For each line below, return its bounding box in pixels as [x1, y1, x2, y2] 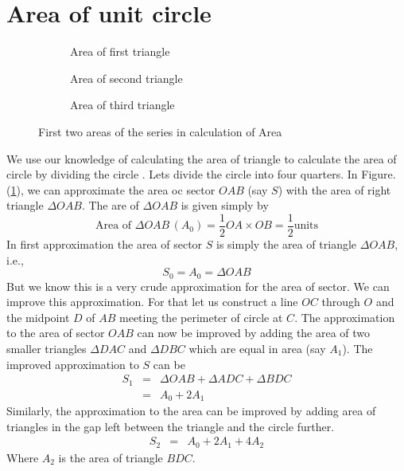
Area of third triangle [70, 96, 175, 113]
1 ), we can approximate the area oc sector [10, 181, 216, 198]
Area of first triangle [70, 43, 170, 60]
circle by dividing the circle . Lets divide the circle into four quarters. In [6, 166, 358, 183]
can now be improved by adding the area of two [137, 324, 371, 341]
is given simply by [181, 197, 269, 214]
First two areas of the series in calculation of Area [38, 123, 282, 139]
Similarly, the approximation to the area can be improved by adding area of [6, 402, 376, 419]
